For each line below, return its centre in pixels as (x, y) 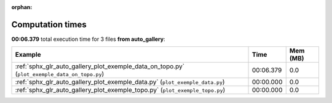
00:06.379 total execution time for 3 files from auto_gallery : (88, 39)
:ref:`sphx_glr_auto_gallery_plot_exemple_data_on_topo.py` (100, 66)
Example (28, 55)
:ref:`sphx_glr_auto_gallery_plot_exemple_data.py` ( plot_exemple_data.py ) (120, 82)
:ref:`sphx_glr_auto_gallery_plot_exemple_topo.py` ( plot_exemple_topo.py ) (120, 90)
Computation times (49, 24)
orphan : (22, 7)
